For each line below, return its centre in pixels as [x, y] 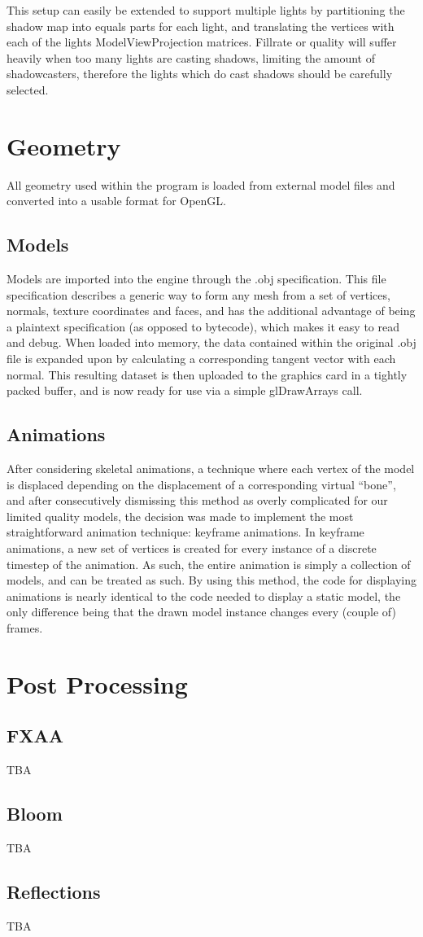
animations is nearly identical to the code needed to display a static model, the [204, 595]
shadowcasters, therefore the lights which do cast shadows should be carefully [200, 74]
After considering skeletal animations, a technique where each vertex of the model [211, 469]
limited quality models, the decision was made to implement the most [180, 516]
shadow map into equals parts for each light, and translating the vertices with [201, 26]
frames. [25, 627]
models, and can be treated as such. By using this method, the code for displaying [211, 580]
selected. [28, 89]
